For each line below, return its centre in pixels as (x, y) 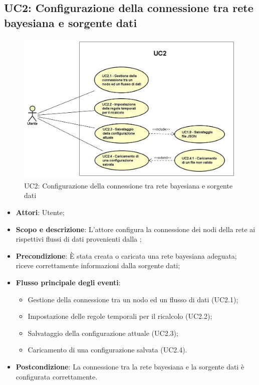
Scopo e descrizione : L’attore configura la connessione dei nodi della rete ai (136, 229)
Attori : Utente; (40, 212)
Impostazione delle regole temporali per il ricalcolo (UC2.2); (120, 316)
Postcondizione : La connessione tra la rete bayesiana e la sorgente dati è (130, 366)
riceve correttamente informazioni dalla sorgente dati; (98, 265)
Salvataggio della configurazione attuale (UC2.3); (103, 333)
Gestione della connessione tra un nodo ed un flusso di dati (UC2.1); (133, 299)
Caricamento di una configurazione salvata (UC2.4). (107, 350)
